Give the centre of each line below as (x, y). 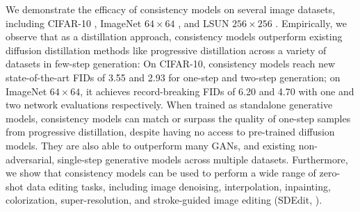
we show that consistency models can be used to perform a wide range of (161, 173)
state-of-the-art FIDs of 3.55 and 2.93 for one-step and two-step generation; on (173, 77)
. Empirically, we (311, 23)
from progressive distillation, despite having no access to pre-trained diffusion (170, 132)
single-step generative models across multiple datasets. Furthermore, (203, 159)
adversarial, (30, 159)
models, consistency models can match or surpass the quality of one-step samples (178, 118)
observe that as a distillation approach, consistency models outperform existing (174, 36)
